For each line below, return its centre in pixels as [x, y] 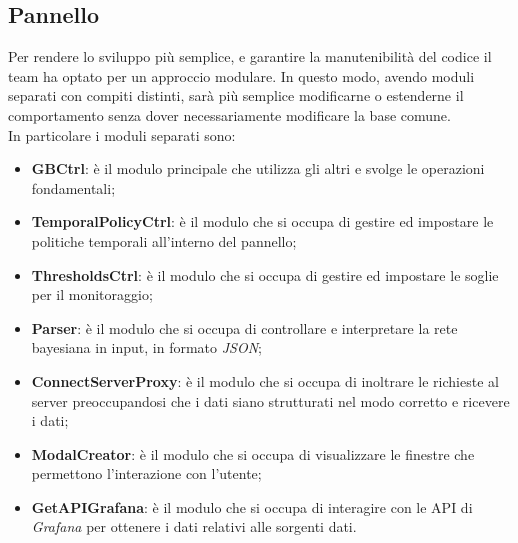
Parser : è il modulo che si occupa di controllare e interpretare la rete [244, 327]
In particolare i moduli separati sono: [122, 134]
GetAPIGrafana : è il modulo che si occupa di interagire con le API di [252, 506]
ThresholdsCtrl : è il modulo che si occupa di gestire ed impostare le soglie [265, 274]
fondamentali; [73, 187]
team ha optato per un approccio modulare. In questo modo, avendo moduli [241, 75]
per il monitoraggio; [92, 294]
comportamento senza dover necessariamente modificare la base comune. [229, 114]
